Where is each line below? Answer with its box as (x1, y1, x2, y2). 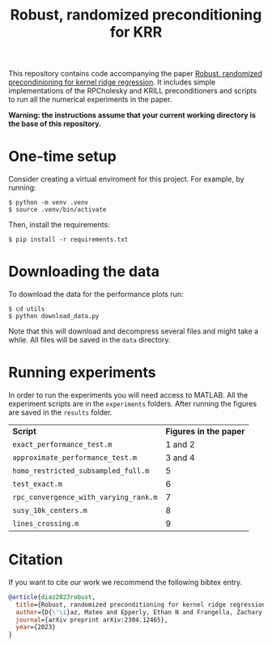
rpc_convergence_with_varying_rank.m (12, 493, 158, 502)
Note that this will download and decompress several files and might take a (8, 326, 259, 336)
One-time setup (8, 148, 117, 166)
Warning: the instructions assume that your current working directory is (8, 110, 257, 120)
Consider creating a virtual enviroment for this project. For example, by (8, 174, 244, 184)
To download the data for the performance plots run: (8, 290, 184, 299)
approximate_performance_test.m (12, 453, 138, 462)
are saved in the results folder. (8, 407, 113, 417)
